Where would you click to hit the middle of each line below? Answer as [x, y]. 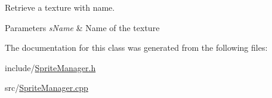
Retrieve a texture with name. [60, 7]
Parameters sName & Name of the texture [82, 27]
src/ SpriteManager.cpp [47, 88]
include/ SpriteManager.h [50, 67]
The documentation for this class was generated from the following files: [136, 48]
